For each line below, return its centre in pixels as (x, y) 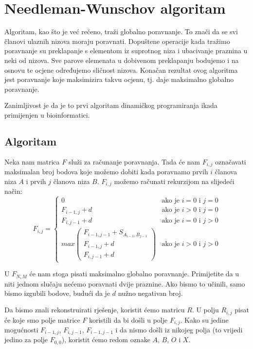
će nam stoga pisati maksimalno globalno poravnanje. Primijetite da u (134, 274)
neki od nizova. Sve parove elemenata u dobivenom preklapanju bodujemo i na (122, 60)
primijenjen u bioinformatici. (47, 114)
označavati (230, 161)
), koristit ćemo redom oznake (106, 339)
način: (13, 191)
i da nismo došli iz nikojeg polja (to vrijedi (179, 329)
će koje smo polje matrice (42, 319)
